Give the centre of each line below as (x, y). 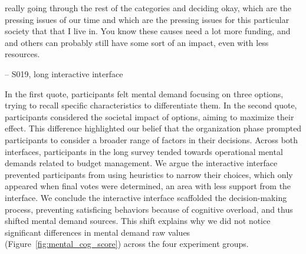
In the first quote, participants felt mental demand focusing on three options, (144, 93)
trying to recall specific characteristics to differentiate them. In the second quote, (151, 105)
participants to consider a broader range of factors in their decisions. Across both (152, 139)
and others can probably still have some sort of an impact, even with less (137, 42)
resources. (22, 54)
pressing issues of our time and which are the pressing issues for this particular (147, 19)
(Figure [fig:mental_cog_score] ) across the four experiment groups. (127, 244)
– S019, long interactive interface (64, 73)
